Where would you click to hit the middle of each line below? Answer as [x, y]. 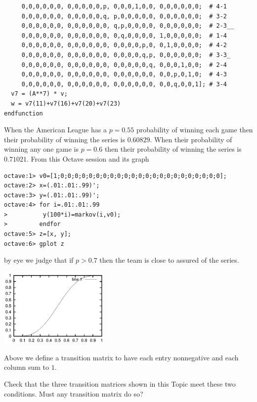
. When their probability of [191, 139]
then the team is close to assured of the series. [169, 260]
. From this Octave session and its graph [88, 158]
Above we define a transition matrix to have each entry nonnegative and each [121, 357]
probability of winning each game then [194, 130]
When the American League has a [55, 130]
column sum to [27, 367]
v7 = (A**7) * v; [39, 94]
